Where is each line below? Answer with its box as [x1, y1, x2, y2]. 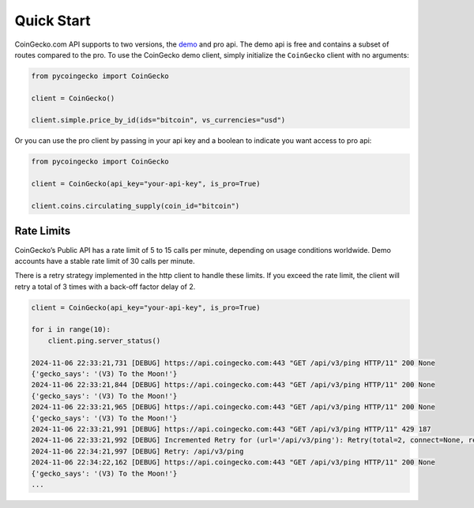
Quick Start [14, 12, 91, 29]
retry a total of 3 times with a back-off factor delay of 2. [14, 281, 196, 292]
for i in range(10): [31, 325, 111, 334]
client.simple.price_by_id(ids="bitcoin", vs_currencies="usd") [31, 115, 286, 125]
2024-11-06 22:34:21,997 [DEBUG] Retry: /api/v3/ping [31, 446, 244, 456]
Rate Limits [14, 224, 71, 238]
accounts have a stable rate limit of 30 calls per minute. [14, 256, 195, 265]
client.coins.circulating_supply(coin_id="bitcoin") [31, 201, 240, 211]
